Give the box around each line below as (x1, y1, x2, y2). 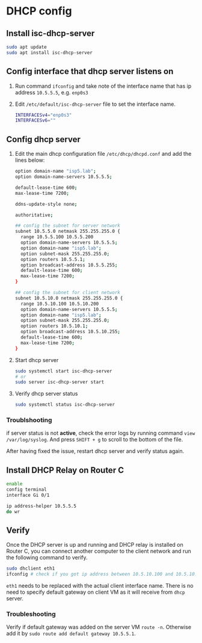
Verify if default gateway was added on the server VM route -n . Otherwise (6, 624, 191, 631)
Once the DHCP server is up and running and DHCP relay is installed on (6, 541, 183, 549)
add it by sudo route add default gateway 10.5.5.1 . (6, 630, 136, 637)
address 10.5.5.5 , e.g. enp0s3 (14, 88, 88, 96)
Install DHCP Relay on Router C (6, 465, 124, 475)
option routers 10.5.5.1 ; (20, 256, 85, 262)
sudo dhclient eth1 (6, 565, 55, 572)
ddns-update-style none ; (14, 201, 78, 207)
